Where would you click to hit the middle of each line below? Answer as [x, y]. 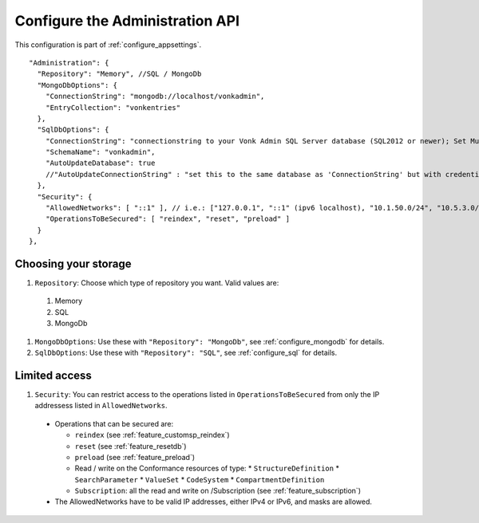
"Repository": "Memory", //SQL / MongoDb [119, 74]
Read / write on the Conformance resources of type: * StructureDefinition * [207, 468]
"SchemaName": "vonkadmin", [100, 152]
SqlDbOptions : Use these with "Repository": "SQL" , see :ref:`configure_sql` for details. [186, 353]
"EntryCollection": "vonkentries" [113, 107]
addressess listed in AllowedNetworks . [101, 406]
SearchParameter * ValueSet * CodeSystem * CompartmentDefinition [200, 479]
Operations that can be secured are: [114, 423]
